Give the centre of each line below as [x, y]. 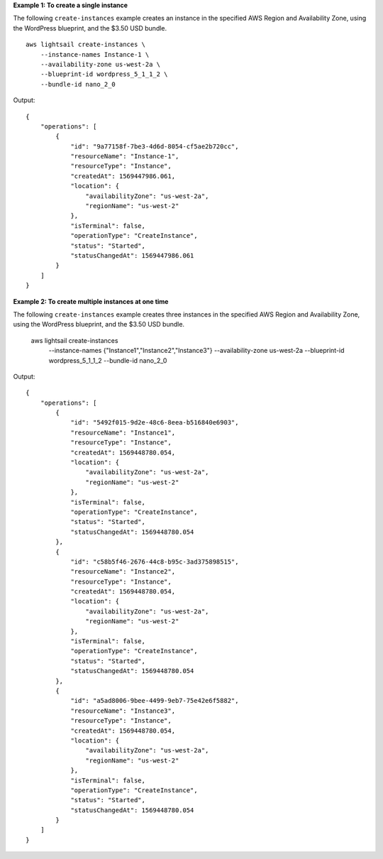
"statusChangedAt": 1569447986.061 [132, 255]
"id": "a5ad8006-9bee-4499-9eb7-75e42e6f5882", [155, 701]
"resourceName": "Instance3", [123, 711]
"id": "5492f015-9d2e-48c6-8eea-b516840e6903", [155, 423]
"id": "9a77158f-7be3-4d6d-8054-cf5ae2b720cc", [155, 146]
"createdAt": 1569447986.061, [123, 176]
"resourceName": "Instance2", [123, 572]
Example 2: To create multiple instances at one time [91, 301]
